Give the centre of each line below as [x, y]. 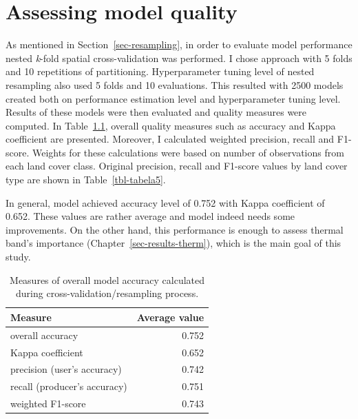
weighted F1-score [48, 403]
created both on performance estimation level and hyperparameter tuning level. [173, 98]
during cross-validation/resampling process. [107, 293]
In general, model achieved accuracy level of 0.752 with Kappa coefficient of [165, 202]
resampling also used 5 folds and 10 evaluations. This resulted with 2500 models [175, 84]
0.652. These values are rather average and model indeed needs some [150, 216]
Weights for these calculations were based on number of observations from [188, 152]
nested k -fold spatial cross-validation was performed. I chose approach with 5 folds [179, 58]
